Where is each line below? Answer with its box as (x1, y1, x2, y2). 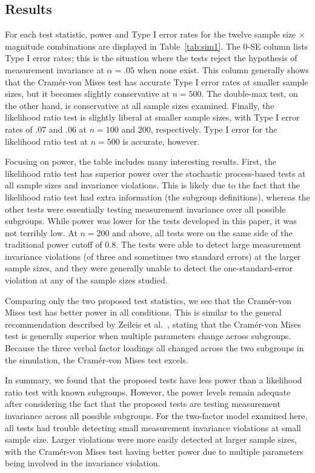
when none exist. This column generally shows (137, 63, 309, 76)
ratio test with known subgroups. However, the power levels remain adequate (5, 385, 291, 398)
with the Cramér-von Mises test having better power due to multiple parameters (5, 445, 303, 457)
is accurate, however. (122, 134, 200, 147)
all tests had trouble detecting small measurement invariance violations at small (5, 421, 301, 434)
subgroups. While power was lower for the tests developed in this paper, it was (5, 214, 297, 227)
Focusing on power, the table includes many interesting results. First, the (5, 155, 277, 168)
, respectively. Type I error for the (150, 122, 277, 135)
